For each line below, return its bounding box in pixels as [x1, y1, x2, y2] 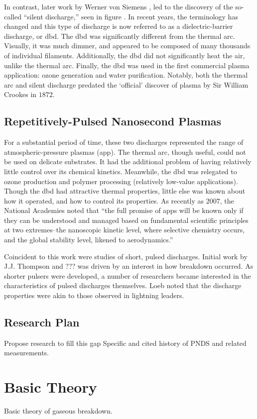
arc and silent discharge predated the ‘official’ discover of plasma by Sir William [4, 79, 249, 90]
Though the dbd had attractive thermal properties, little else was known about [4, 186, 246, 196]
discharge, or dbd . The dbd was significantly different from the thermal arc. [4, 30, 235, 41]
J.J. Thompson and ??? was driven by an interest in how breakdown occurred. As [4, 261, 254, 271]
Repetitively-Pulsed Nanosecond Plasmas [4, 113, 222, 129]
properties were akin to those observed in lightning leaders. [4, 290, 184, 301]
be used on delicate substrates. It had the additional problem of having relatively [4, 156, 252, 167]
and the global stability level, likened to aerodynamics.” [4, 234, 173, 245]
